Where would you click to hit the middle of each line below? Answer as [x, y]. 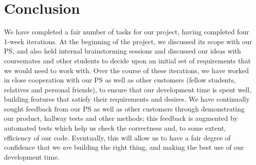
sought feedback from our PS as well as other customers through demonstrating [124, 108]
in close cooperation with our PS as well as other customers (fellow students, [120, 80]
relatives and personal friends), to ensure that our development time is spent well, [128, 89]
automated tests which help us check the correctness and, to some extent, [115, 128]
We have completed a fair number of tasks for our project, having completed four [127, 32]
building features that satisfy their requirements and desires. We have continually [127, 99]
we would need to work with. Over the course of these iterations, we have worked [127, 70]
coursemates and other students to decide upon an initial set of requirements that [128, 60]
